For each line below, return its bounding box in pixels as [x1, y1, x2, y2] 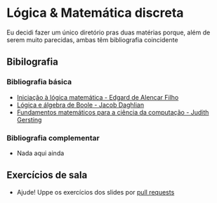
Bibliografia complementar [6, 133, 100, 143]
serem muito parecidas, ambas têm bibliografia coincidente [6, 35, 178, 44]
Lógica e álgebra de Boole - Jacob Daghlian [16, 100, 145, 109]
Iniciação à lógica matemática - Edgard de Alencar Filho [16, 93, 179, 101]
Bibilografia [6, 56, 59, 68]
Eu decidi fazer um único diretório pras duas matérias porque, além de [6, 28, 211, 37]
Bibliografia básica [6, 77, 72, 87]
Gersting [16, 115, 42, 124]
